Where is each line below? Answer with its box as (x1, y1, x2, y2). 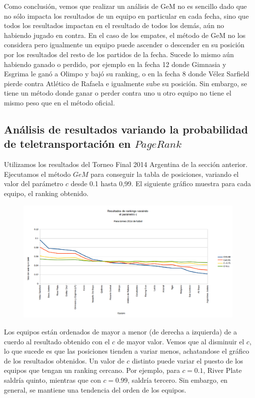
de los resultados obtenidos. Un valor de (4, 355, 125, 365)
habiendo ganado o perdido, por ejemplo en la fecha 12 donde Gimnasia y (4, 59, 226, 69)
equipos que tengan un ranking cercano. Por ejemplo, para (4, 365, 180, 375)
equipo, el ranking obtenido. (4, 188, 89, 198)
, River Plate (203, 365, 242, 375)
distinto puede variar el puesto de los (132, 355, 243, 365)
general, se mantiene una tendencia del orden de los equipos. (4, 384, 187, 395)
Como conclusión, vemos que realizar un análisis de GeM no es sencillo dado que (4, 1, 247, 11)
